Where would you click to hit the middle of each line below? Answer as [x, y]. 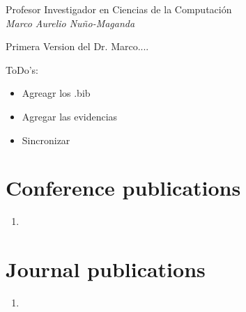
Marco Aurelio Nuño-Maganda [70, 23]
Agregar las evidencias [70, 116]
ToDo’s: [22, 69]
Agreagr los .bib [56, 93]
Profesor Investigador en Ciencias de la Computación [119, 9]
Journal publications [106, 269]
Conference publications [123, 188]
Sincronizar [46, 140]
